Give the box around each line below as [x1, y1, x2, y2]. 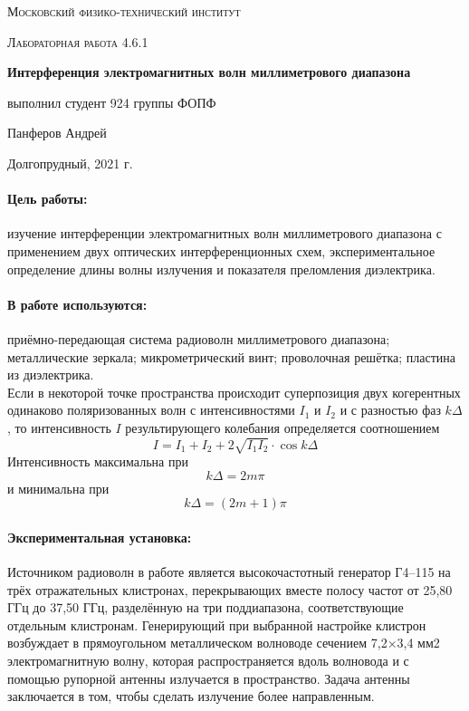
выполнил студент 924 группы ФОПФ [7, 92, 216, 111]
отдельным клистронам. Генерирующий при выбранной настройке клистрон [7, 615, 426, 634]
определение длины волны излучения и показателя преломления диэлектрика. [7, 259, 435, 278]
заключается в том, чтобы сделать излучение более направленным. [7, 687, 375, 706]
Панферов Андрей [7, 123, 107, 142]
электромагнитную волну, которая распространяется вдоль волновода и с [7, 651, 409, 669]
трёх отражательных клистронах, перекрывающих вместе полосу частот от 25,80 [7, 580, 453, 599]
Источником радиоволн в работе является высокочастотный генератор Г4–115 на [7, 562, 451, 581]
